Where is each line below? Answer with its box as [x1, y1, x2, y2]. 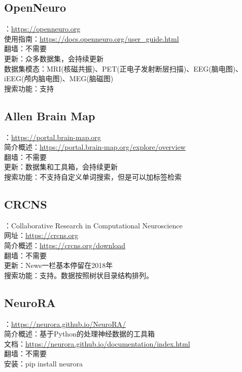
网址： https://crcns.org [4, 230, 79, 241]
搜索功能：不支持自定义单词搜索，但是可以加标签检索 [4, 171, 182, 182]
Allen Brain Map [4, 108, 95, 123]
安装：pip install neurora [4, 358, 83, 368]
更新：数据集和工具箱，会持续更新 [4, 161, 118, 172]
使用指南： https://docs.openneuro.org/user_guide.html [4, 33, 179, 44]
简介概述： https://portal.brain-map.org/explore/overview [4, 142, 186, 152]
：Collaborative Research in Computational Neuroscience [4, 220, 183, 230]
